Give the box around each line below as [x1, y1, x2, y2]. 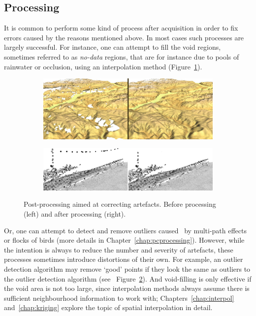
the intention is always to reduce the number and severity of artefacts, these [4, 244, 233, 254]
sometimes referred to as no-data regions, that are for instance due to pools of [4, 51, 239, 62]
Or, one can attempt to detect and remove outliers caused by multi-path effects [4, 225, 247, 235]
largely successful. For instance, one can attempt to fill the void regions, [4, 42, 221, 52]
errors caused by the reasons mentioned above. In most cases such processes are [4, 32, 244, 42]
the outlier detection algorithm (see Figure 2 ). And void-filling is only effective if [4, 273, 252, 284]
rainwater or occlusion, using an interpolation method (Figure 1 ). [4, 61, 202, 71]
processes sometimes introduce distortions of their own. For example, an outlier [4, 254, 243, 264]
